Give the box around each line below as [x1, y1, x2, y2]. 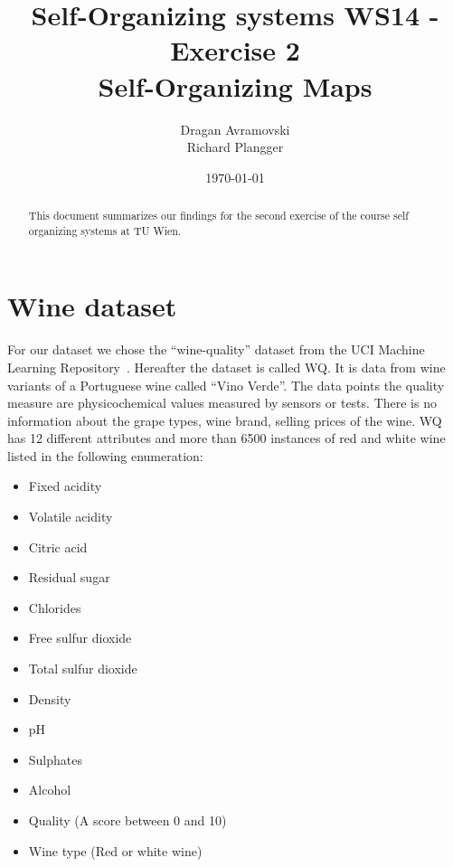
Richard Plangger [186, 137, 284, 156]
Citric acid [28, 537, 88, 556]
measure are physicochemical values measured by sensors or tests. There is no [7, 393, 437, 412]
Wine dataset [7, 287, 177, 325]
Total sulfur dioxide [28, 659, 137, 678]
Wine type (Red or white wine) [28, 841, 203, 860]
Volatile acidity [28, 507, 113, 526]
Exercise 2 [170, 32, 300, 69]
